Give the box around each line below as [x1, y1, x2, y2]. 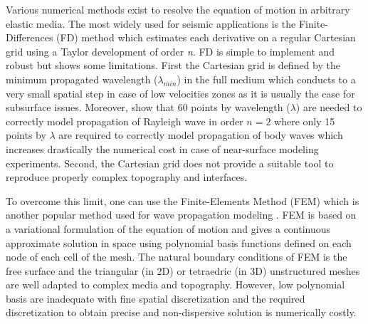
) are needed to [295, 100, 362, 115]
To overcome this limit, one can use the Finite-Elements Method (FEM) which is [6, 193, 359, 208]
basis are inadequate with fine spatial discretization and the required [6, 291, 305, 305]
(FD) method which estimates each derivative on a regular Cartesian [56, 30, 356, 45]
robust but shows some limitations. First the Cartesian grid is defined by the [6, 58, 340, 73]
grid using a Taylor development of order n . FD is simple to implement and [6, 43, 335, 58]
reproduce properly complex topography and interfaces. [6, 169, 248, 184]
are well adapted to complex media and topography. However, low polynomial [6, 277, 345, 292]
